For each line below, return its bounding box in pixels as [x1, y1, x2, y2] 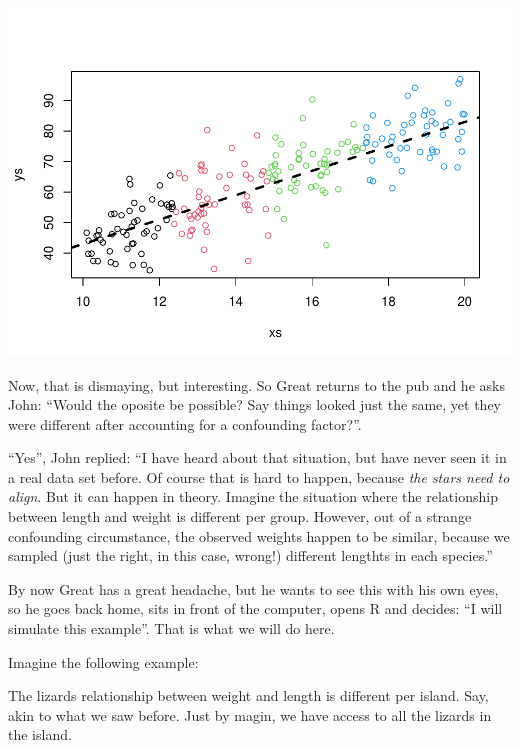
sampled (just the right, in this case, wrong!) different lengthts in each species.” [8, 545, 493, 566]
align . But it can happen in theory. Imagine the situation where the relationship [8, 486, 498, 507]
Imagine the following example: [8, 651, 199, 672]
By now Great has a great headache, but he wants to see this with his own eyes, [8, 578, 499, 599]
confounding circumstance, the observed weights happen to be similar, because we [8, 525, 510, 546]
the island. [8, 724, 72, 745]
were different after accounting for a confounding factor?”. [8, 413, 362, 434]
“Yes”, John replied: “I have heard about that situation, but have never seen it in [8, 447, 507, 468]
